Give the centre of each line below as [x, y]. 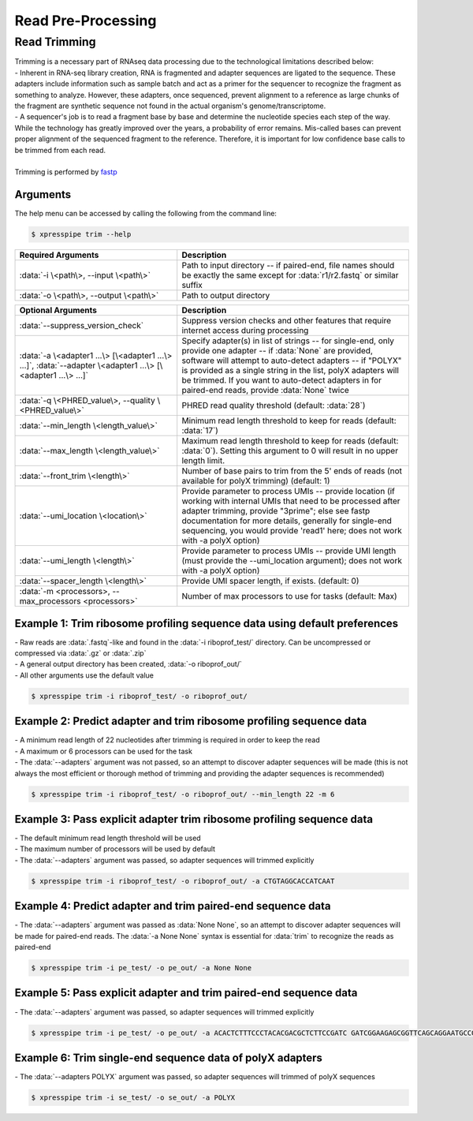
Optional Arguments [58, 310]
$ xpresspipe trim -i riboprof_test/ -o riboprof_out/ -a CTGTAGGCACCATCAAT [183, 881]
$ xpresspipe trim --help [81, 234]
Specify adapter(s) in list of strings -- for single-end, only [288, 341]
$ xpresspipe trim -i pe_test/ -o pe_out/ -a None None [142, 968]
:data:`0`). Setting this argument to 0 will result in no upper [290, 451]
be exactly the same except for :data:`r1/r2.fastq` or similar [290, 275]
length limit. [203, 461]
